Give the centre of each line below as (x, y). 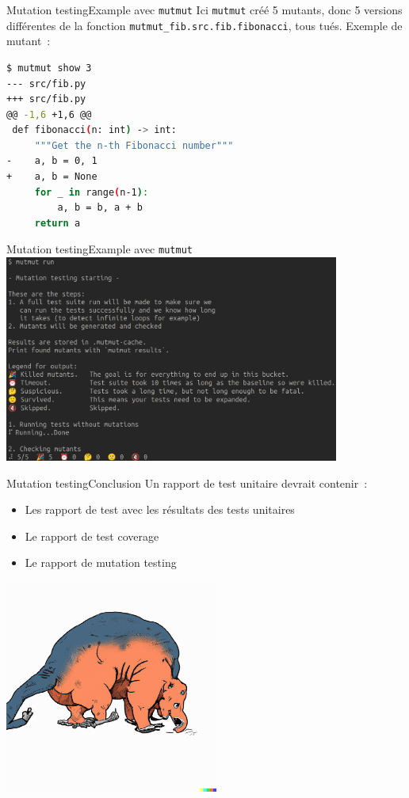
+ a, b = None (52, 177)
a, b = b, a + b (100, 208)
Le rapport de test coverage (92, 536)
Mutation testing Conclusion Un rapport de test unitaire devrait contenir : (187, 483)
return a (57, 223)
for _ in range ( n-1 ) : (92, 192)
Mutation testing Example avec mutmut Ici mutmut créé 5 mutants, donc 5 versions (204, 9)
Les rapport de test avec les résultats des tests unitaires (160, 509)
